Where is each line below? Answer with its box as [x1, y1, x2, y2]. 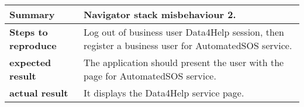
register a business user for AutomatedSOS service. [84, 39, 292, 52]
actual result [9, 86, 68, 99]
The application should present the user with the [84, 56, 284, 69]
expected [9, 56, 51, 69]
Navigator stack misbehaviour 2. [84, 8, 236, 21]
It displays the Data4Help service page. [84, 86, 244, 99]
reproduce [9, 39, 57, 52]
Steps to [9, 25, 48, 39]
